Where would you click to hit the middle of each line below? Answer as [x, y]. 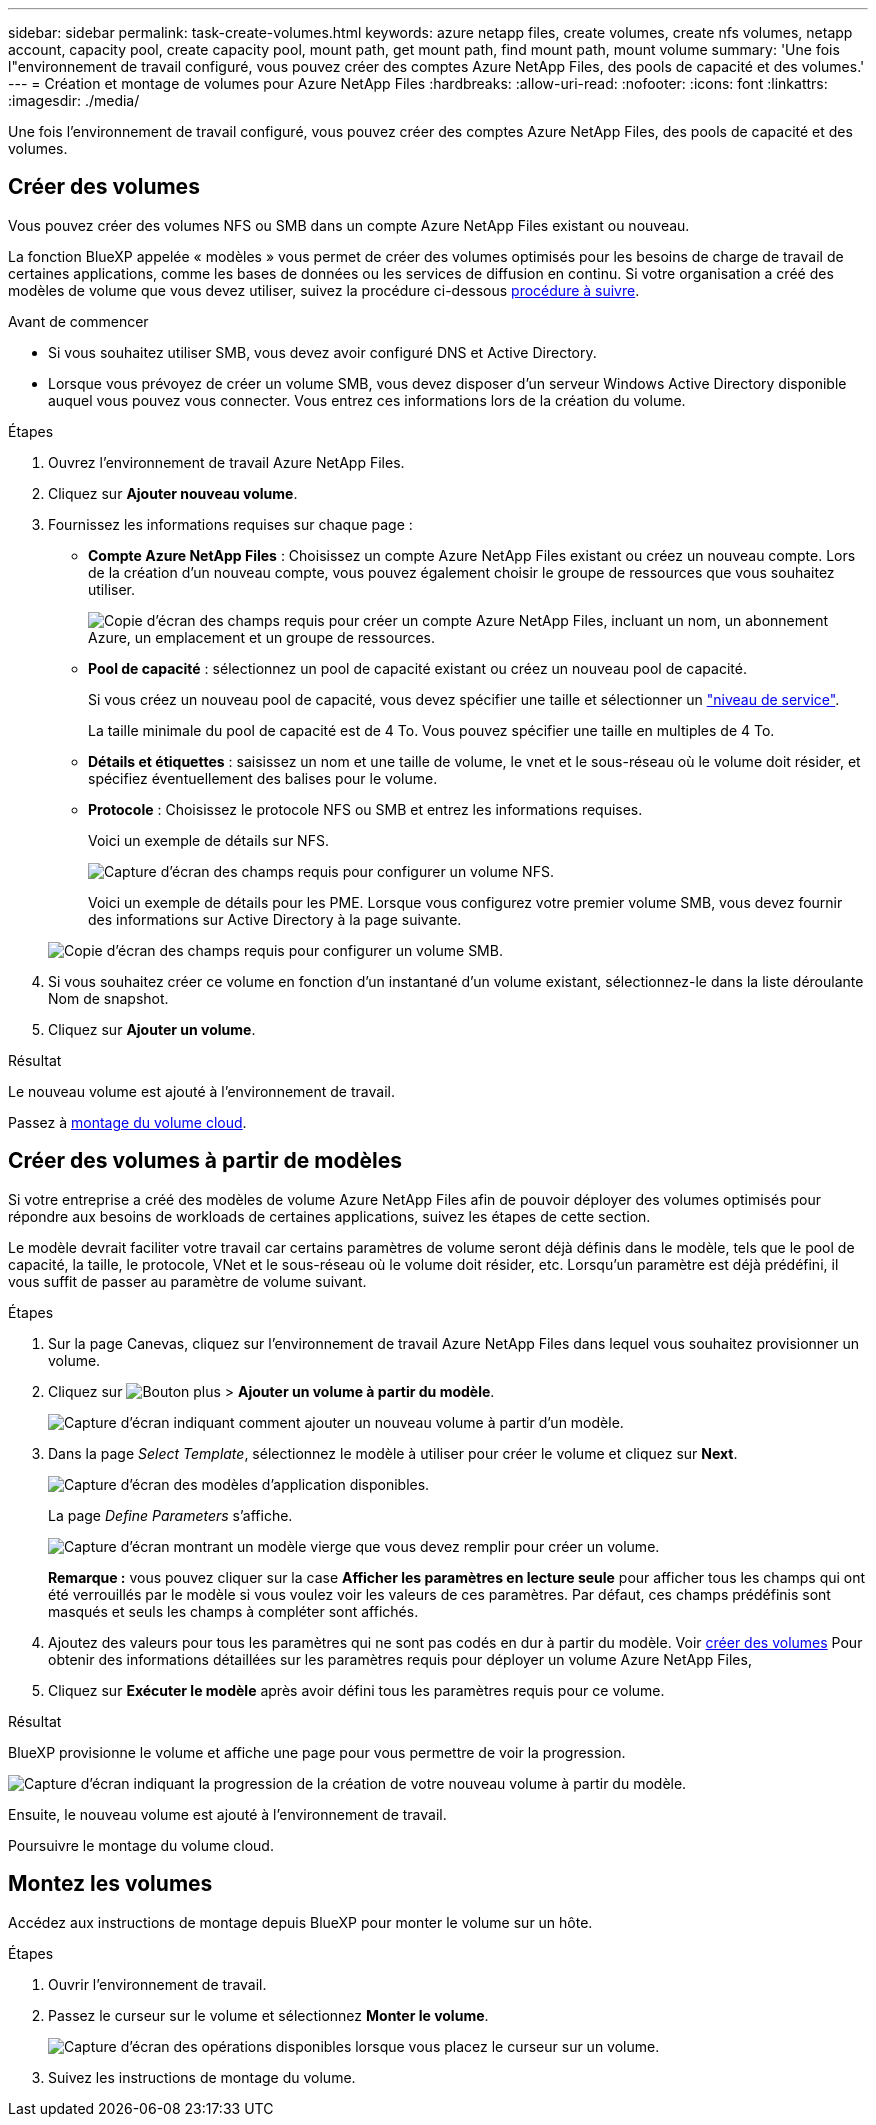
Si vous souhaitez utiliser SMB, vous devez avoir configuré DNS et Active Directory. [322, 352]
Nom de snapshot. [108, 998]
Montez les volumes [110, 1884]
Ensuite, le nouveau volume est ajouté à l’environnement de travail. [227, 1814]
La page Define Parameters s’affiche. [170, 1515]
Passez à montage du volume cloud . [127, 1122]
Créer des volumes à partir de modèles [205, 1161]
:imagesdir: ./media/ [74, 100]
